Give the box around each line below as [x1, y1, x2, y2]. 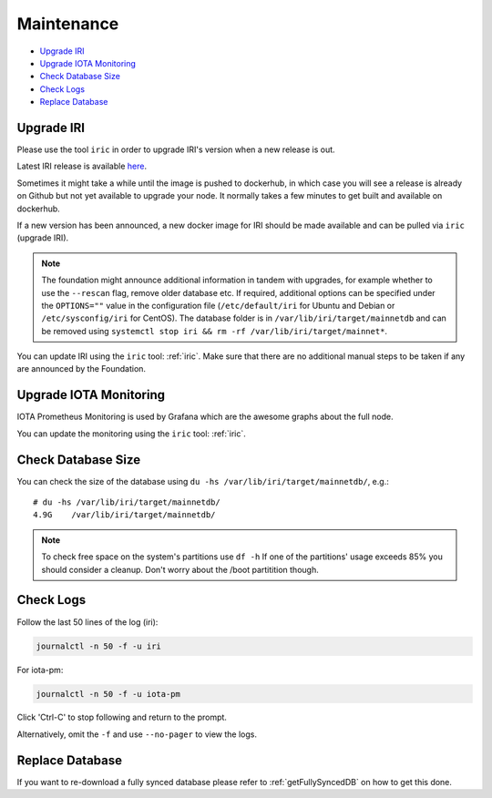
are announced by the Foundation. [16, 363, 146, 374]
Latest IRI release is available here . [16, 160, 148, 172]
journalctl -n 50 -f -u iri [36, 640, 161, 651]
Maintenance [16, 14, 119, 34]
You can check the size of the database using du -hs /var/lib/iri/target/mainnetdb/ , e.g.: [16, 476, 389, 486]
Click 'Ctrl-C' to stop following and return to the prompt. [16, 711, 228, 723]
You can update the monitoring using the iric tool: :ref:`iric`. [16, 428, 246, 439]
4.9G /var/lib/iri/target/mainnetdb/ [33, 510, 216, 520]
